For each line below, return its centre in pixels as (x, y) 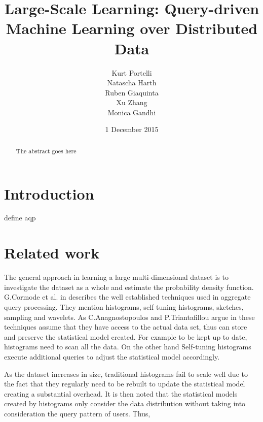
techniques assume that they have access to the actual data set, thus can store (126, 327)
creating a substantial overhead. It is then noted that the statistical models (121, 393)
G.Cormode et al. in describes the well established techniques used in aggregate (127, 297)
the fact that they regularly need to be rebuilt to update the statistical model (125, 384)
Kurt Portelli (132, 72)
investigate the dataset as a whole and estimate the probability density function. (129, 287)
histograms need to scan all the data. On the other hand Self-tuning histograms (128, 347)
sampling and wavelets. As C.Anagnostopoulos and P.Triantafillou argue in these (129, 317)
